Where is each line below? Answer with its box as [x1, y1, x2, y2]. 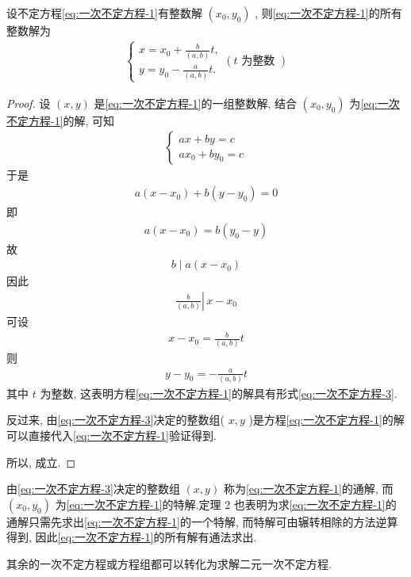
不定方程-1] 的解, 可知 [6, 112, 115, 128]
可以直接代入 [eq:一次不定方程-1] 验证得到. [6, 427, 217, 444]
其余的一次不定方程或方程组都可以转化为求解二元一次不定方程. [6, 556, 332, 572]
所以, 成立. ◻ [6, 453, 76, 470]
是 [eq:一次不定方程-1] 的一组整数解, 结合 [94, 94, 297, 111]
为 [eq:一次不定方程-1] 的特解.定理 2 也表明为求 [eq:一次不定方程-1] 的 [55, 495, 397, 512]
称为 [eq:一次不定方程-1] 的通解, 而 [223, 480, 394, 497]
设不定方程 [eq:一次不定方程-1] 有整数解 [6, 5, 202, 21]
